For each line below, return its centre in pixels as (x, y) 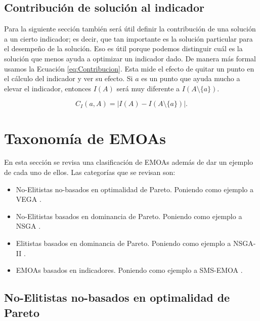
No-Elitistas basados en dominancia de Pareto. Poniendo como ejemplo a (129, 216)
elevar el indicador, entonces (48, 88)
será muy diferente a (148, 88)
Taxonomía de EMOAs (85, 138)
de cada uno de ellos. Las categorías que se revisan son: (90, 172)
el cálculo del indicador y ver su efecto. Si (69, 78)
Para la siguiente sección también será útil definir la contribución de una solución (130, 29)
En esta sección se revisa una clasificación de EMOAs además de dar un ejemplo (129, 162)
